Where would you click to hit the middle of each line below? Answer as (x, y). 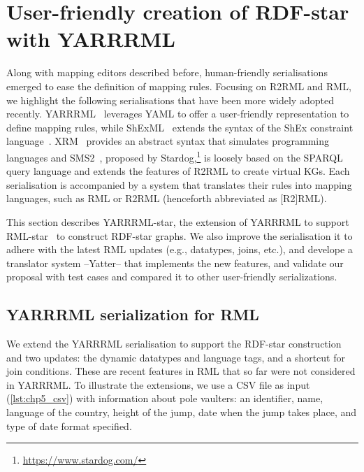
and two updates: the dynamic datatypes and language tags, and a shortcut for (176, 357)
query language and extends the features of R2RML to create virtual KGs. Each (178, 171)
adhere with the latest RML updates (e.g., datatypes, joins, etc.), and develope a (180, 249)
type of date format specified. (69, 425)
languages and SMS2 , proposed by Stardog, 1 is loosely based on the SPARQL (175, 156)
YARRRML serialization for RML (133, 314)
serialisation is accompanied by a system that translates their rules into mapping (179, 184)
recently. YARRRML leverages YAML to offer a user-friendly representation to (178, 114)
